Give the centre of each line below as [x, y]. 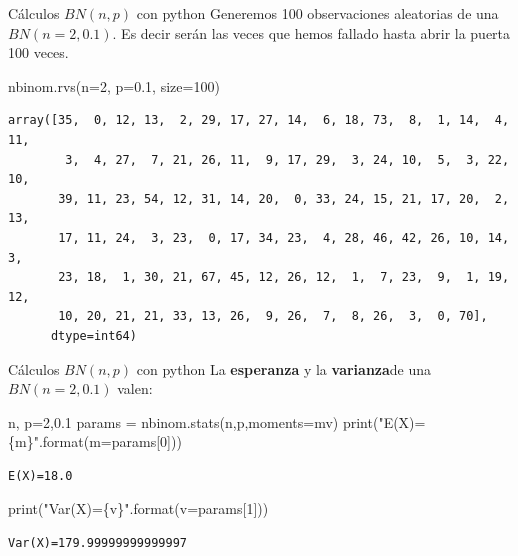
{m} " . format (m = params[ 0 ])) [95, 441]
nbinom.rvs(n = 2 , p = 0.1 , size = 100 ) [114, 85]
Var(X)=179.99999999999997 [97, 543]
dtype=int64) [93, 335]
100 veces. [38, 52]
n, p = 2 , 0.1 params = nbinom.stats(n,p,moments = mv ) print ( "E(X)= [217, 421]
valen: [135, 388]
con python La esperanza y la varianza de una [284, 368]
